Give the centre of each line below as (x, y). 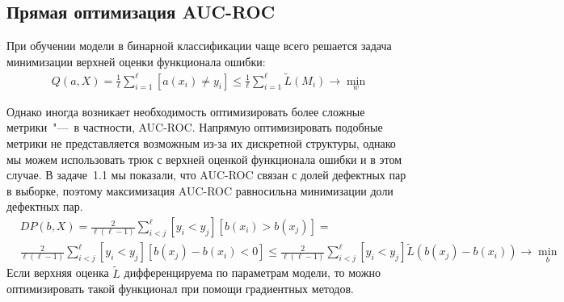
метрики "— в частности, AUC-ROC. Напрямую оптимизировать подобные (195, 127)
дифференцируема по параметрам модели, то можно (252, 273)
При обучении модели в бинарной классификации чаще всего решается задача (199, 46)
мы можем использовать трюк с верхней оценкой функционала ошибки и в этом (204, 159)
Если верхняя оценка (58, 273)
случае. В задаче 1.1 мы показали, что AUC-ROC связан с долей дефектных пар (206, 175)
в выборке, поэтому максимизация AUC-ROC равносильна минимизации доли (200, 190)
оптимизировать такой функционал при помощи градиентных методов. (180, 289)
